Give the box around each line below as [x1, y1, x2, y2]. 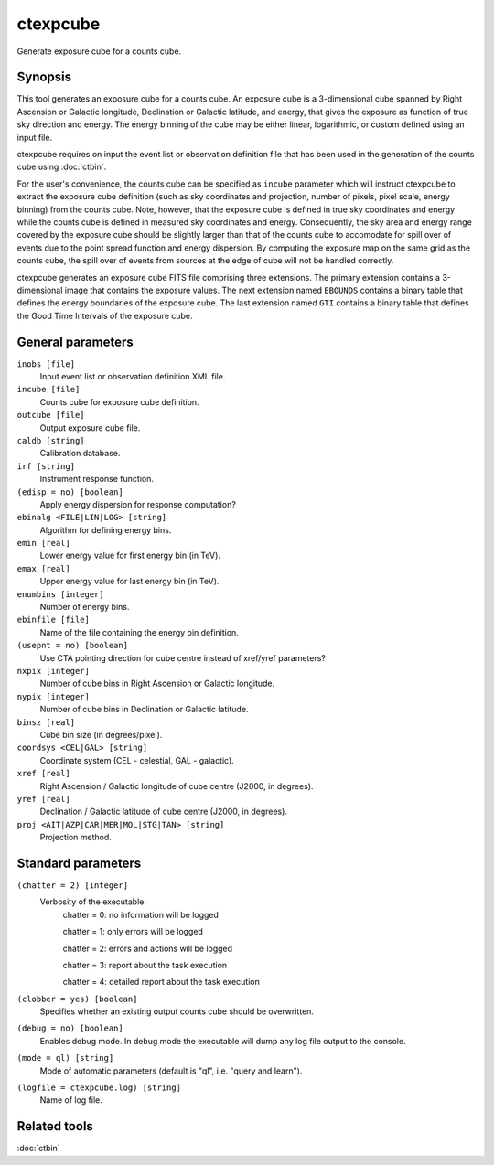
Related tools [16, 1118, 93, 1134]
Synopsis [16, 69, 72, 85]
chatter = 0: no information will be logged [62, 909, 220, 920]
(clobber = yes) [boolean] [16, 993, 138, 1004]
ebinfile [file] [16, 615, 91, 625]
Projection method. [39, 832, 112, 843]
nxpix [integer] [16, 666, 91, 676]
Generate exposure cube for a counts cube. [16, 46, 182, 57]
